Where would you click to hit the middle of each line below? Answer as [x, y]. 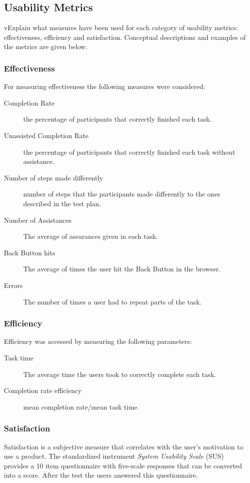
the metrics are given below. [46, 46]
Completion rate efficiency [43, 390]
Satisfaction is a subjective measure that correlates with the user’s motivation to [124, 446]
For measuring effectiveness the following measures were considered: [105, 86]
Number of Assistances [38, 220]
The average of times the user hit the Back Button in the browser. [122, 269]
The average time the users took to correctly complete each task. [120, 374]
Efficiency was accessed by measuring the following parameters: [98, 341]
